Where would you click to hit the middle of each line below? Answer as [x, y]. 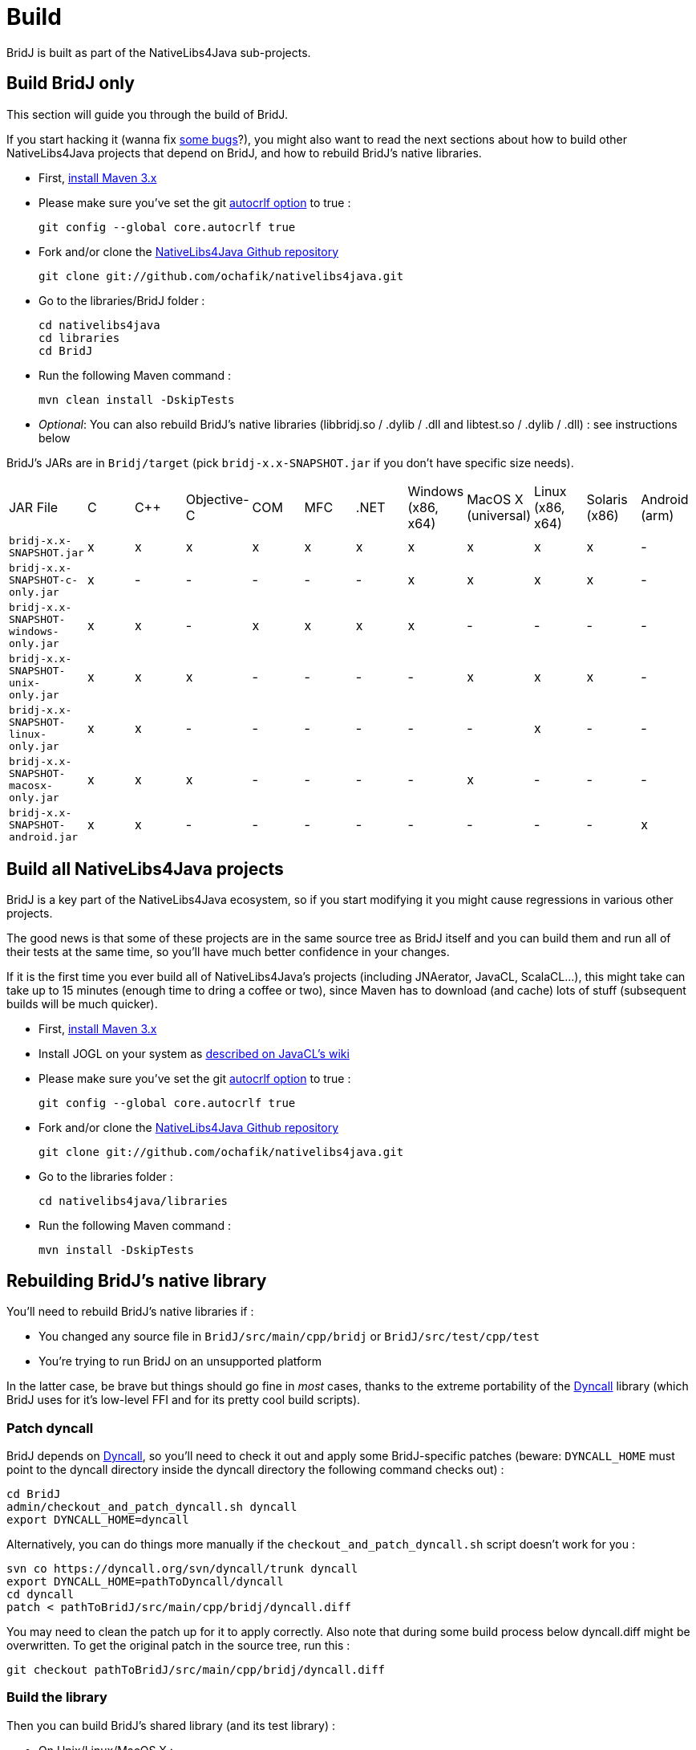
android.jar [44, 836]
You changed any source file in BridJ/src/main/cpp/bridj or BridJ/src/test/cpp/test [289, 1337]
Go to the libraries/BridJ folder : [122, 300]
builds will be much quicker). [82, 1004]
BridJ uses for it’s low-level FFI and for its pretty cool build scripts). [184, 1400]
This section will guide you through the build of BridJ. [147, 114]
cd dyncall [40, 1595]
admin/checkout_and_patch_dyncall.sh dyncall [152, 1507]
